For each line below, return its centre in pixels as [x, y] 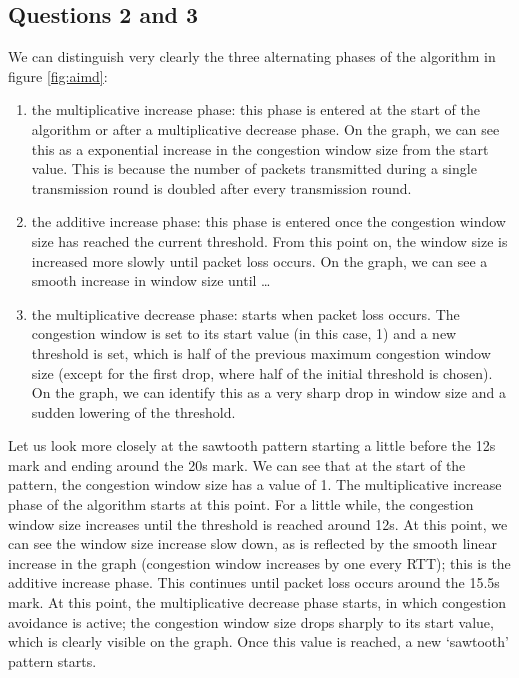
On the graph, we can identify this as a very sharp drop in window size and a [268, 392]
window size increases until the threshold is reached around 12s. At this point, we [258, 523]
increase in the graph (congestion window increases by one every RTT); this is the [259, 562]
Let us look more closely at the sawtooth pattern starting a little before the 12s [252, 445]
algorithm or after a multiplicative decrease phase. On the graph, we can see [265, 128]
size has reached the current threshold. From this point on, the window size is [269, 240]
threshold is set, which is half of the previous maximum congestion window [261, 352]
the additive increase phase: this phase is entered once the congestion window [268, 221]
